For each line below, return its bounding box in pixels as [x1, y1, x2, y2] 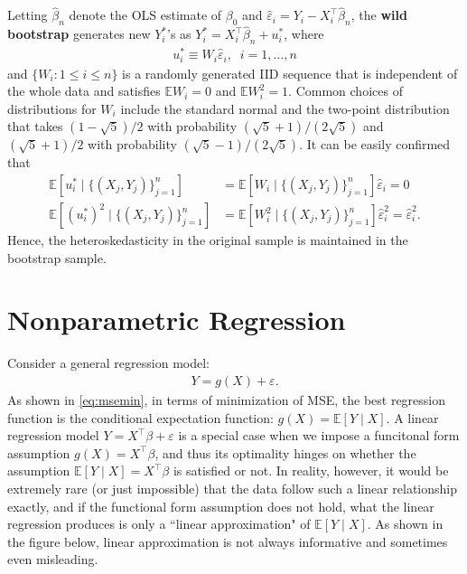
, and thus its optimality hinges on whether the [154, 443, 416, 462]
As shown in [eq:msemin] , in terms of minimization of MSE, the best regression [7, 390, 446, 409]
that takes [7, 117, 63, 136]
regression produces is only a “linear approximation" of [7, 514, 311, 533]
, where [284, 24, 324, 43]
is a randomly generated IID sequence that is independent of [122, 63, 458, 82]
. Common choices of [288, 81, 403, 100]
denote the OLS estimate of [69, 5, 222, 24]
